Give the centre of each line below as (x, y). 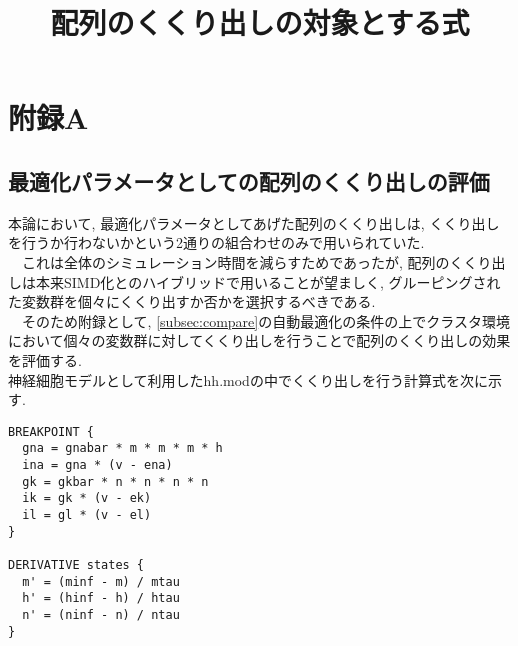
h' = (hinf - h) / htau (101, 598)
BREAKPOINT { (51, 431)
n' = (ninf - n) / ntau (101, 614)
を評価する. (45, 359)
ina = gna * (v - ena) (97, 465)
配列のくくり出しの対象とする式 (260, 22)
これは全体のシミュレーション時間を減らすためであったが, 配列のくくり (256, 261)
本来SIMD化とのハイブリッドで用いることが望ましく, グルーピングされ (268, 281)
